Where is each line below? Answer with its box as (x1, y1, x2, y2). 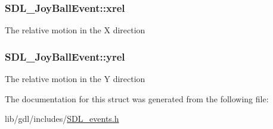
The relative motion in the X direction (5, 24, 145, 36)
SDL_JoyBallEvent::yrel (5, 49, 125, 64)
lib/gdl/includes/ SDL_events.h (5, 112, 119, 125)
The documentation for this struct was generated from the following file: (5, 92, 269, 105)
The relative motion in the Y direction (5, 73, 145, 85)
